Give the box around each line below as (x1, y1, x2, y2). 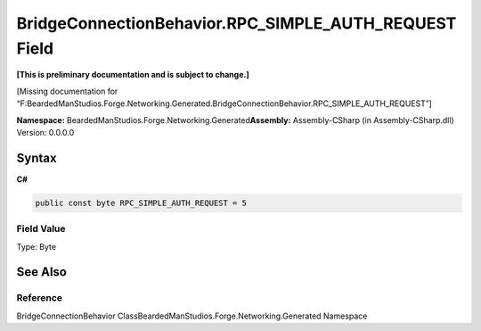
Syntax (16, 150, 57, 165)
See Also (16, 264, 67, 280)
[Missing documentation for (16, 86, 118, 96)
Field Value (16, 223, 66, 236)
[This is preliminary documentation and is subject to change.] (16, 70, 249, 80)
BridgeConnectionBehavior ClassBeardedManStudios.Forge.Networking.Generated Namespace (16, 310, 368, 321)
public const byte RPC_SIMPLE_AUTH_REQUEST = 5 (35, 197, 247, 208)
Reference (16, 292, 62, 304)
